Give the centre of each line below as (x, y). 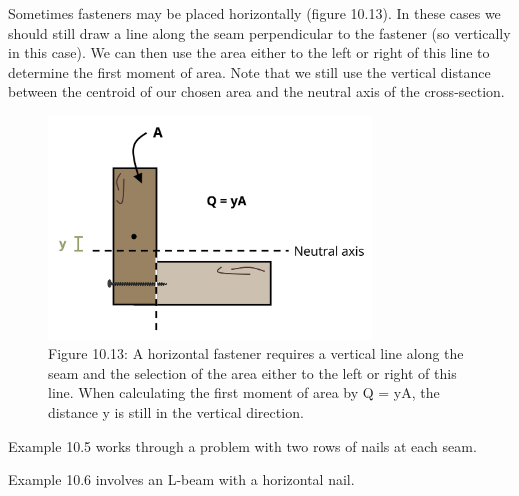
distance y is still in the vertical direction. (176, 412)
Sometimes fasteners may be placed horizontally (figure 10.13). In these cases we (254, 13)
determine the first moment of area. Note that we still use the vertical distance (249, 71)
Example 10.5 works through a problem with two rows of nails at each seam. (242, 445)
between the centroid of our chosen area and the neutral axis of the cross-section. (256, 91)
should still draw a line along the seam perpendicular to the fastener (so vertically (259, 32)
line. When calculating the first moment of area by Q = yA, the (244, 392)
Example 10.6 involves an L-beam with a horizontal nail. (181, 479)
